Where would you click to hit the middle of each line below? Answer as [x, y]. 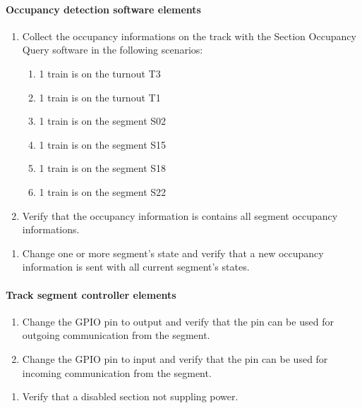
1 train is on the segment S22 [103, 191]
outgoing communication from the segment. [116, 335]
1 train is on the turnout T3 [100, 73]
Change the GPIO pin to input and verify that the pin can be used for [175, 358]
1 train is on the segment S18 [103, 168]
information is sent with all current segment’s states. [136, 267]
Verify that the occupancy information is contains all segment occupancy [180, 215]
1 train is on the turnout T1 [100, 97]
